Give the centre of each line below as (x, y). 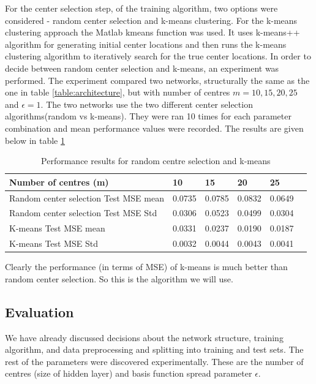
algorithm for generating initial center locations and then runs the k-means (146, 44)
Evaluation (39, 311)
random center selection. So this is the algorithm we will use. (119, 278)
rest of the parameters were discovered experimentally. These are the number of (154, 361)
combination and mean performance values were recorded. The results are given (154, 128)
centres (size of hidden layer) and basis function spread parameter (129, 373)
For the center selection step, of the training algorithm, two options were (141, 8)
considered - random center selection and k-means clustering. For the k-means (151, 20)
